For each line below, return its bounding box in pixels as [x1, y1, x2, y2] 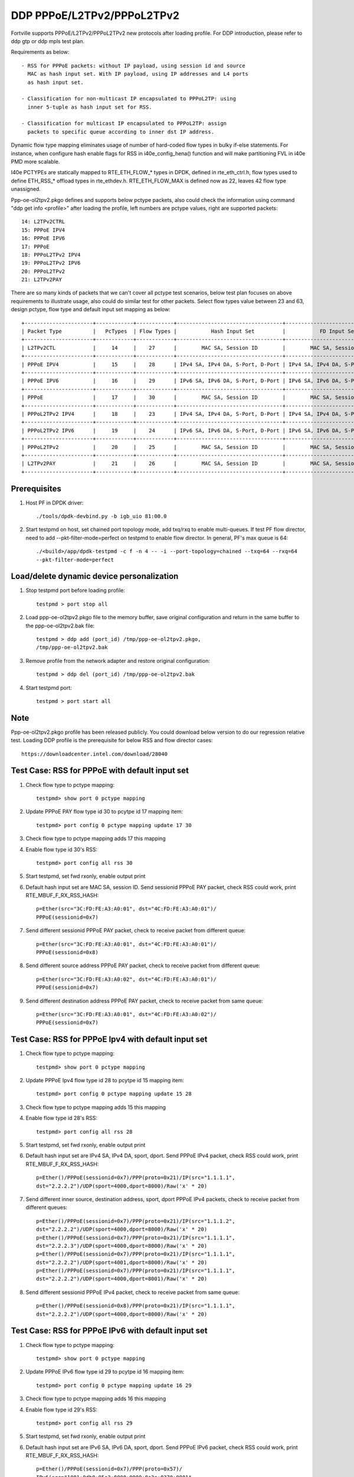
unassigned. [11, 186, 41, 193]
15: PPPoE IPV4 [21, 226, 65, 233]
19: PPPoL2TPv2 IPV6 [21, 260, 81, 266]
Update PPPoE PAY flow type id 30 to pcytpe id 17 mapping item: [25, 808, 183, 815]
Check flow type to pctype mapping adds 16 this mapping [25, 1395, 166, 1403]
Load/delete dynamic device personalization [11, 571, 179, 581]
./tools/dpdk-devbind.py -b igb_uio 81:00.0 [36, 513, 168, 519]
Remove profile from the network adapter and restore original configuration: [25, 657, 211, 664]
